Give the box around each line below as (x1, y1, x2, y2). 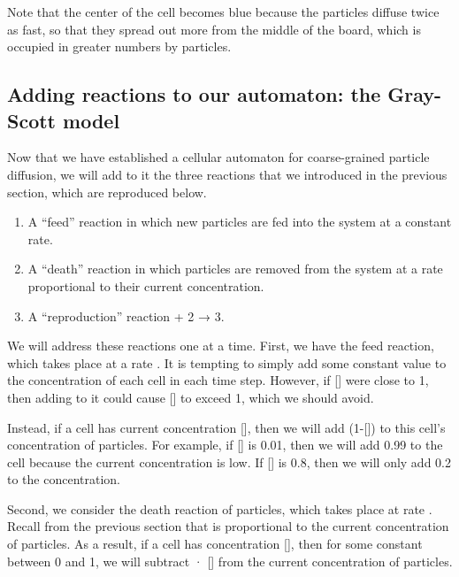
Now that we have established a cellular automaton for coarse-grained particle (7, 148, 430, 166)
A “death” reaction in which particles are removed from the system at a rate (27, 259, 443, 278)
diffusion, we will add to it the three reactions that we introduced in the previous (7, 165, 448, 183)
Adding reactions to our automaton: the (7, 81, 381, 108)
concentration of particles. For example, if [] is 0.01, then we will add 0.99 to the (7, 435, 443, 454)
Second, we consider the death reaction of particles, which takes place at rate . (7, 499, 432, 518)
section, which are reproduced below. (7, 182, 207, 201)
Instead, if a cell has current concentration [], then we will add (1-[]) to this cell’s (7, 418, 446, 436)
